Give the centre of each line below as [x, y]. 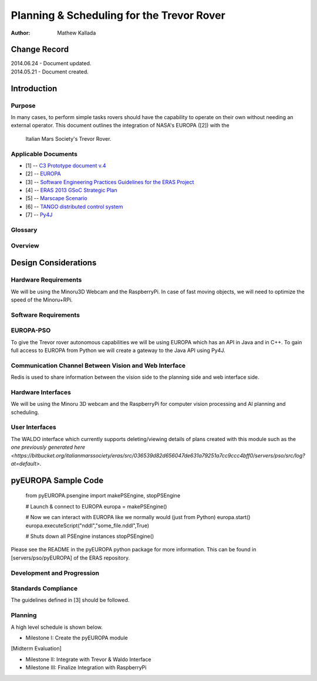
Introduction [34, 88]
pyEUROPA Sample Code [57, 480]
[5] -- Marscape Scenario [56, 198]
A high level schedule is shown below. [57, 627]
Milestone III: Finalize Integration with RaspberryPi [86, 668]
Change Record [40, 50]
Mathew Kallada [77, 33]
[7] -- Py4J [39, 215]
